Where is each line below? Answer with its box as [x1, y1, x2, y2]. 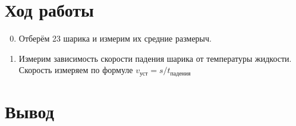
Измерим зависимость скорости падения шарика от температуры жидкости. [18, 52, 292, 64]
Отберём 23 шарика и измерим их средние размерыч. [18, 32, 212, 45]
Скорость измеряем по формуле [18, 64, 133, 76]
